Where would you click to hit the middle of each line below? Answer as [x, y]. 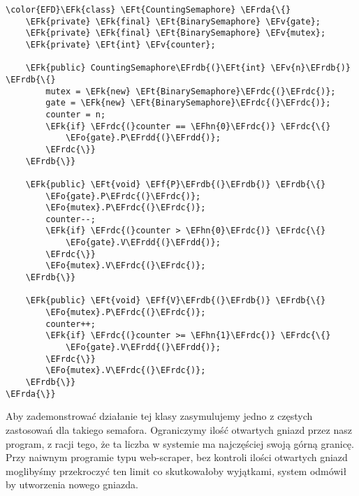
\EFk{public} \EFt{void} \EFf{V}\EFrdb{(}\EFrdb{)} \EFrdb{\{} [176, 301]
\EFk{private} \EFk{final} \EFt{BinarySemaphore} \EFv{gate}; [173, 21]
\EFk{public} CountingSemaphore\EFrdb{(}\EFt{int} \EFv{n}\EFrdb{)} [188, 68]
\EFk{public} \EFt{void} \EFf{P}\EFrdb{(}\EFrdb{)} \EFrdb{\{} [176, 184]
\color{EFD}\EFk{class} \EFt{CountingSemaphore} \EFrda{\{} [148, 10]
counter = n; [76, 114]
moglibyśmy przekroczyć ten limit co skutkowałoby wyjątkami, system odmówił [176, 471]
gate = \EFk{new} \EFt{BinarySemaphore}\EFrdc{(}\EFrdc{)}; [188, 103]
